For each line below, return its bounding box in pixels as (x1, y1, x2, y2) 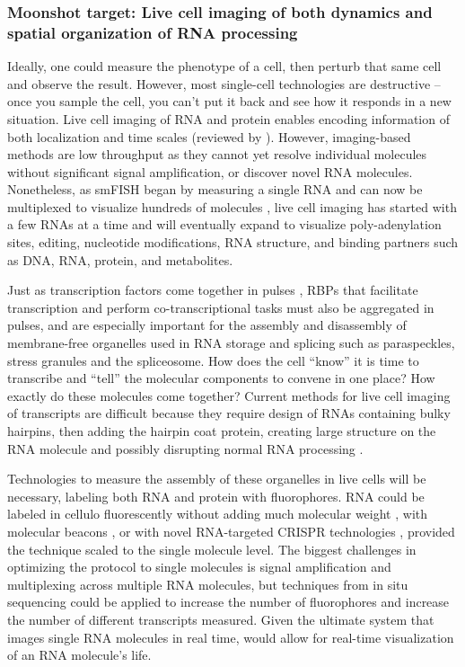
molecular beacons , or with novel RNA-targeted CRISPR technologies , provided (7, 521, 455, 540)
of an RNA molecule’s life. (7, 645, 152, 664)
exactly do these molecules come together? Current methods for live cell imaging (7, 386, 451, 405)
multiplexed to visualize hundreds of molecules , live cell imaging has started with (7, 197, 457, 216)
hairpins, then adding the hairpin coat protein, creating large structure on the (7, 422, 436, 440)
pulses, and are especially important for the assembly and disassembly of (7, 316, 407, 334)
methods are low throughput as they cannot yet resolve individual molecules (7, 145, 427, 164)
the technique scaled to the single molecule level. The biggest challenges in (7, 539, 417, 558)
